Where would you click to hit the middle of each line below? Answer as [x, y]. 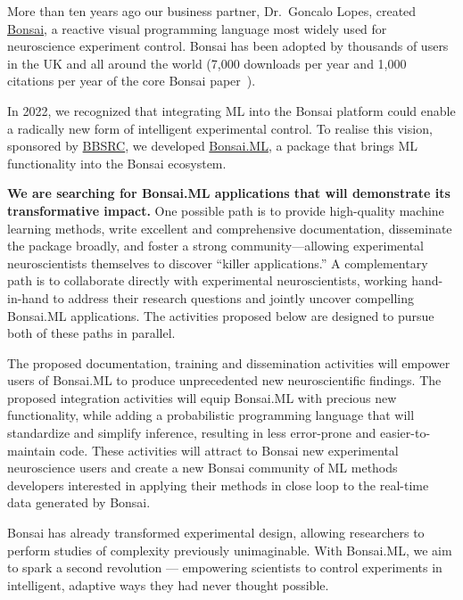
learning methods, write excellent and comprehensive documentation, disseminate [230, 228]
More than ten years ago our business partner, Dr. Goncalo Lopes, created [212, 11]
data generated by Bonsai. [79, 502]
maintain [32, 450]
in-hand [28, 297]
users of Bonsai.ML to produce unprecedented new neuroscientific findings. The [224, 380]
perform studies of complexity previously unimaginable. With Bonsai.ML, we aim [230, 550]
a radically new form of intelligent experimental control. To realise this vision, [220, 128]
